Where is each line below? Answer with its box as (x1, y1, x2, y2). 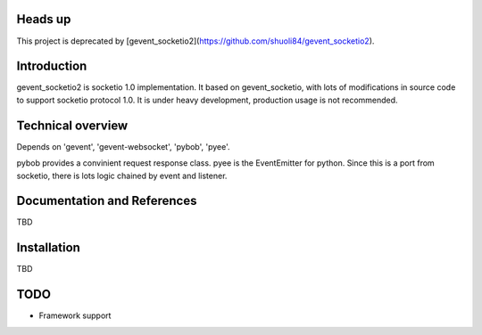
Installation (16, 241, 80, 256)
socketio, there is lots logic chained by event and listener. (16, 170, 228, 181)
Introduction (16, 59, 87, 74)
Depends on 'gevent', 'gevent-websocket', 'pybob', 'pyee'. (16, 141, 231, 151)
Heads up (16, 12, 71, 27)
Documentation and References (16, 193, 197, 208)
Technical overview (16, 118, 129, 133)
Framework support (38, 310, 112, 321)
